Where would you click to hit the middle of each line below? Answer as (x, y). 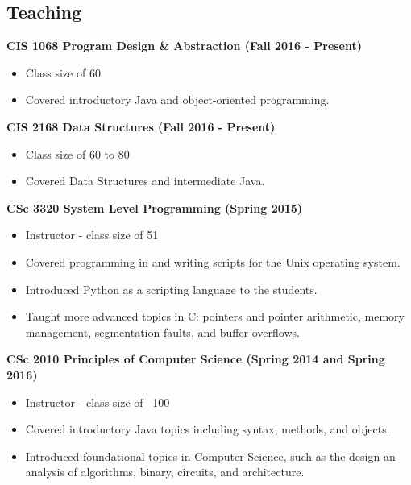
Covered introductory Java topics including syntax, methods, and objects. (208, 429)
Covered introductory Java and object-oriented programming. (177, 99)
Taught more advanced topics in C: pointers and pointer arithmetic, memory (215, 316)
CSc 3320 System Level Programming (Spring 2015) (155, 207)
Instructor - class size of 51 (92, 235)
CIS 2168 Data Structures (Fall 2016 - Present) (141, 126)
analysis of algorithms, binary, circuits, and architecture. (165, 472)
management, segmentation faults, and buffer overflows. (162, 332)
